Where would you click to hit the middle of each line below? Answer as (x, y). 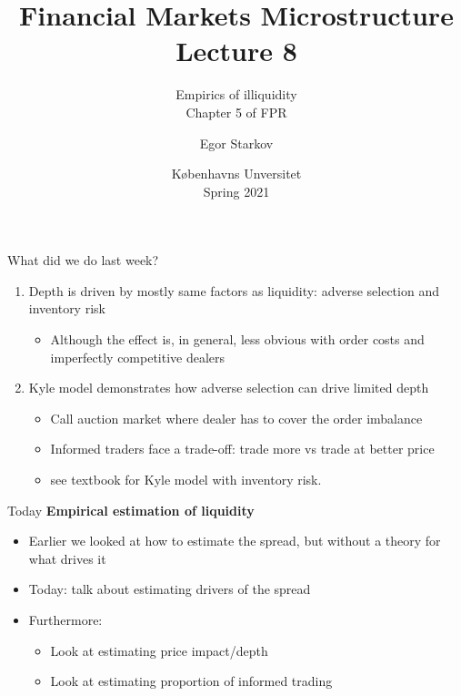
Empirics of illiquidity (236, 94)
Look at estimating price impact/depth (159, 650)
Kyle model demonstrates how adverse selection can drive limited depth (229, 388)
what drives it (67, 558)
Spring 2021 (236, 191)
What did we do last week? (83, 260)
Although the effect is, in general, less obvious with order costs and (237, 339)
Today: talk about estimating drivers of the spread (170, 589)
